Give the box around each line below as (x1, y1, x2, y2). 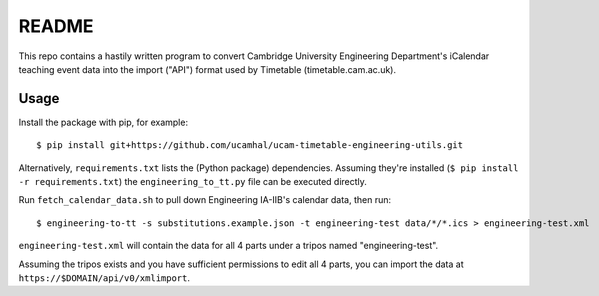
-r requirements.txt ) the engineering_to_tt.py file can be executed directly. (18, 176, 367, 188)
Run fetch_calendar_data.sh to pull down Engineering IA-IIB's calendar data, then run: (18, 194, 392, 206)
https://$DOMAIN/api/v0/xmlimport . (18, 271, 190, 284)
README (18, 15, 94, 37)
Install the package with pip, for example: (18, 116, 189, 128)
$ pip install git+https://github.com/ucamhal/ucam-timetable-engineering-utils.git (36, 140, 464, 151)
